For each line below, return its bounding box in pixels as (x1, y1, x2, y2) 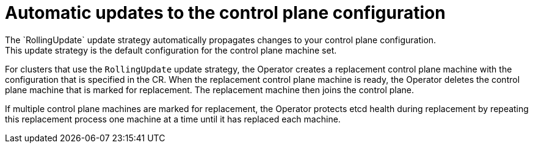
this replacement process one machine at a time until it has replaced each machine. (5, 113, 341, 124)
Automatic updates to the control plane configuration (5, 2, 446, 23)
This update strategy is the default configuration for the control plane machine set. (5, 44, 337, 55)
